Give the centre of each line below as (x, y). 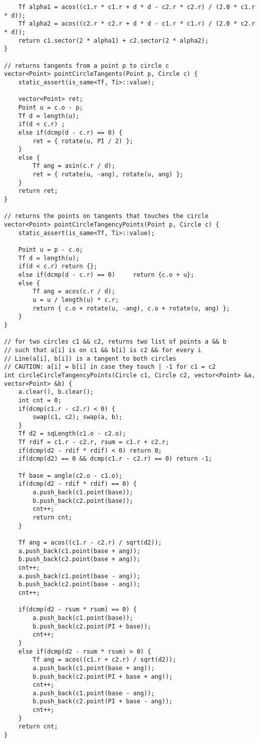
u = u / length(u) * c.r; (76, 300)
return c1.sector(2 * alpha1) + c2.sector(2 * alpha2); (113, 40)
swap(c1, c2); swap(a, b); (78, 417)
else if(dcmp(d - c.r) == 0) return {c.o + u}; (106, 275)
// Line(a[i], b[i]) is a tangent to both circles (90, 358)
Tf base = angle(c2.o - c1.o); (70, 475)
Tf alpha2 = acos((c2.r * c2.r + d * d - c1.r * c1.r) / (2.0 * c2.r (137, 24)
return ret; (38, 191)
